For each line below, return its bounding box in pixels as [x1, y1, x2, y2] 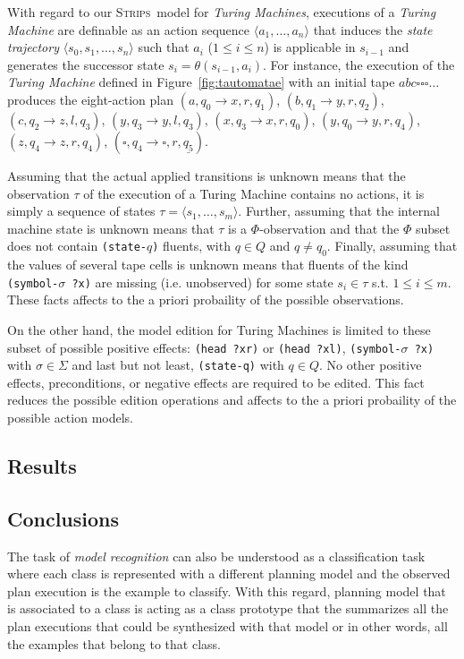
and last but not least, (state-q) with [72, 355, 284, 374]
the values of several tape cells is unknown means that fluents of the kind [7, 255, 409, 274]
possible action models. [7, 408, 134, 427]
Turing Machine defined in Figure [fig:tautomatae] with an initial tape [7, 73, 395, 91]
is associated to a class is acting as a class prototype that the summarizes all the [7, 599, 449, 618]
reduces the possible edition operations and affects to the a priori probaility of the [7, 390, 457, 409]
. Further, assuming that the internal [238, 201, 440, 220]
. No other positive [318, 355, 422, 374]
